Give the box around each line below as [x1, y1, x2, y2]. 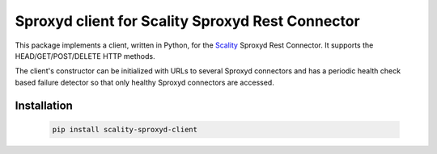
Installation [15, 98, 73, 112]
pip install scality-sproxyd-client [52, 125, 198, 134]
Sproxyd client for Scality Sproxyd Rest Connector [15, 12, 360, 30]
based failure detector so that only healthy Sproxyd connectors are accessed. [15, 77, 274, 87]
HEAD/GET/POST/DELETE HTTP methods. [15, 51, 155, 60]
